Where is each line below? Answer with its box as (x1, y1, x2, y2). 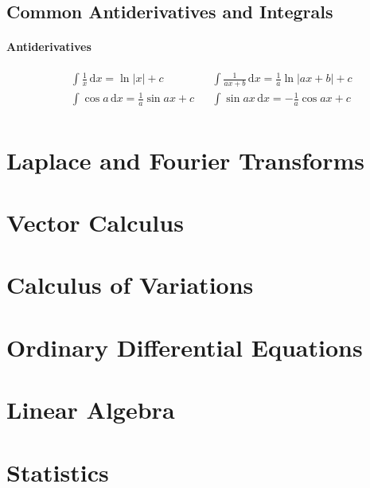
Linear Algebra (6, 393, 175, 426)
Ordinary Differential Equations (6, 330, 363, 363)
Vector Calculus (6, 206, 184, 239)
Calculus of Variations (6, 268, 254, 301)
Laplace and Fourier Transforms (6, 143, 364, 176)
